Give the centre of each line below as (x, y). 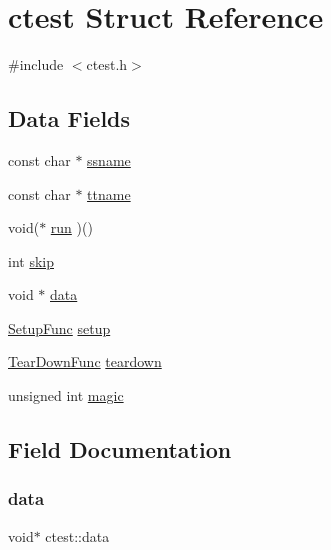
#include (36, 64)
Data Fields (69, 118)
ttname (109, 193)
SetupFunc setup (59, 327)
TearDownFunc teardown (85, 361)
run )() (71, 227)
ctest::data (77, 535)
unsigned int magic (66, 395)
